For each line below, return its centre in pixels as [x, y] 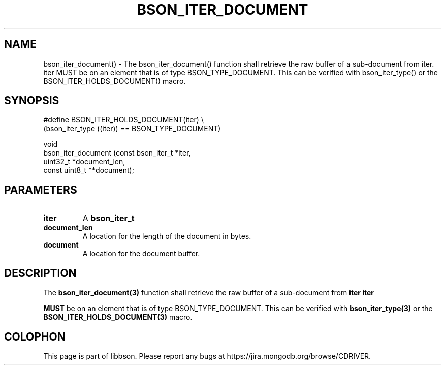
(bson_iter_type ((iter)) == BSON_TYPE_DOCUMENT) [132, 129]
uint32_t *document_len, [84, 162]
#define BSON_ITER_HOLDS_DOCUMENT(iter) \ [123, 120]
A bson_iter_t [108, 218]
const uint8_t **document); [89, 170]
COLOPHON [35, 336]
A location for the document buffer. [141, 254]
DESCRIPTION [40, 273]
